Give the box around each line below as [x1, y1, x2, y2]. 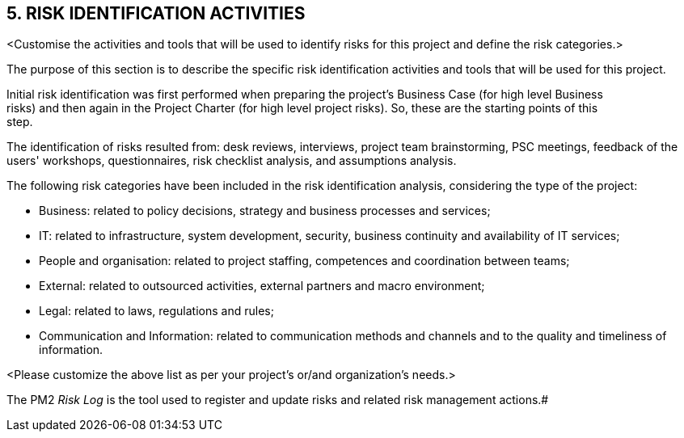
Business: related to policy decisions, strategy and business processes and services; [39, 204, 491, 218]
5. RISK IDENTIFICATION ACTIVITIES [6, 3, 306, 23]
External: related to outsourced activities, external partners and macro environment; [39, 279, 485, 293]
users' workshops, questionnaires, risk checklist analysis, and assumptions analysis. [6, 154, 457, 168]
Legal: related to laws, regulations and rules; [39, 304, 274, 318]
